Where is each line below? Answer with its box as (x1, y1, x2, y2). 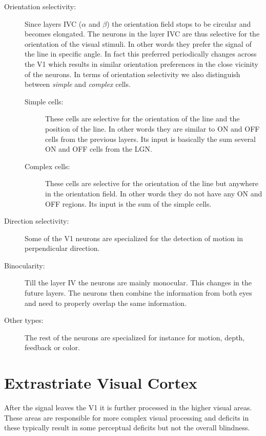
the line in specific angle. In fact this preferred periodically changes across (25, 48, 257, 59)
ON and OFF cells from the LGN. (45, 143, 152, 154)
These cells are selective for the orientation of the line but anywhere (45, 178, 259, 189)
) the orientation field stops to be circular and (107, 18, 251, 29)
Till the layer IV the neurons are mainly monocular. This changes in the (25, 277, 252, 288)
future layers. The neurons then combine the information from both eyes (25, 287, 252, 298)
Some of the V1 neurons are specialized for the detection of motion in (25, 232, 243, 243)
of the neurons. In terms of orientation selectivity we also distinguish (25, 68, 240, 79)
